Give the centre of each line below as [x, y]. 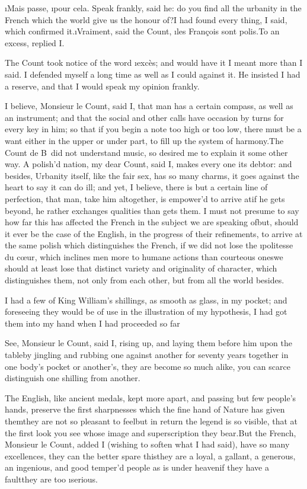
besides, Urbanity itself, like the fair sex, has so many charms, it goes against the [152, 175]
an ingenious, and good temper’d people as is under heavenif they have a [137, 467]
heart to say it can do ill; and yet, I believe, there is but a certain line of [136, 187]
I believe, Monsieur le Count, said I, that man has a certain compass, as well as [149, 106]
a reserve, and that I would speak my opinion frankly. [102, 86]
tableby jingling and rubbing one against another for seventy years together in [147, 355]
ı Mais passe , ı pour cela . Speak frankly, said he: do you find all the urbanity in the [153, 8]
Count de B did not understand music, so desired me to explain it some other [146, 152]
